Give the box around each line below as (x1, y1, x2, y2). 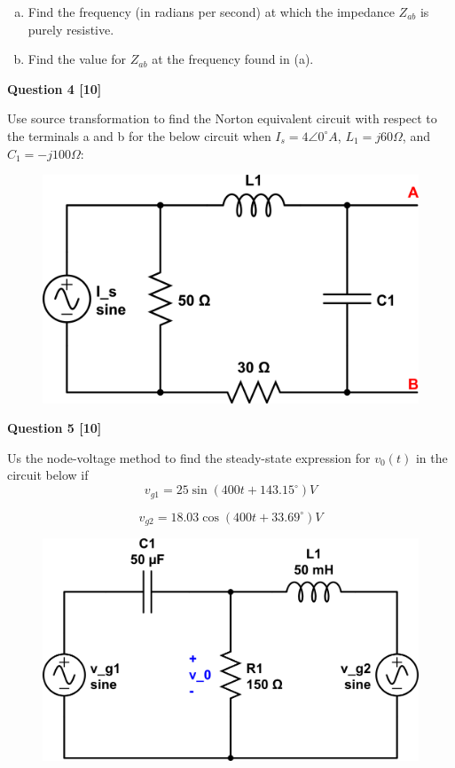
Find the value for (27, 50, 127, 68)
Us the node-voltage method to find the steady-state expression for (7, 448, 371, 466)
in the (415, 448, 448, 466)
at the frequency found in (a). (152, 50, 314, 68)
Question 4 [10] (7, 79, 102, 98)
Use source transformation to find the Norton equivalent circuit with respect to (7, 109, 437, 128)
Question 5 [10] (7, 419, 102, 437)
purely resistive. (27, 20, 114, 38)
